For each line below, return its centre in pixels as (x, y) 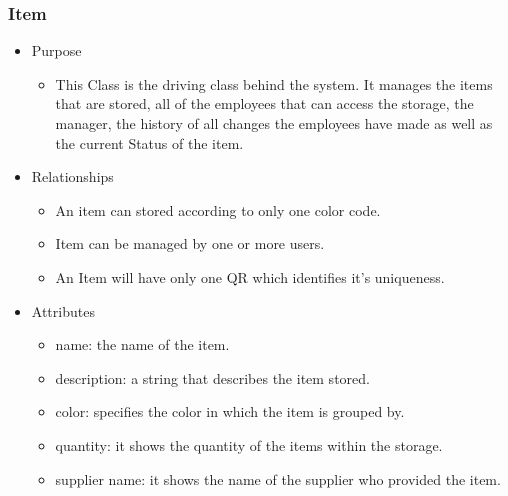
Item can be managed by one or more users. (190, 243)
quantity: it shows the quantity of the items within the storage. (249, 444)
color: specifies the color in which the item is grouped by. (230, 411)
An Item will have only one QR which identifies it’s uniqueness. (250, 276)
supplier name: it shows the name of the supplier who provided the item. (278, 478)
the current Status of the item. (149, 142)
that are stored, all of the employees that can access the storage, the (264, 103)
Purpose (56, 50)
